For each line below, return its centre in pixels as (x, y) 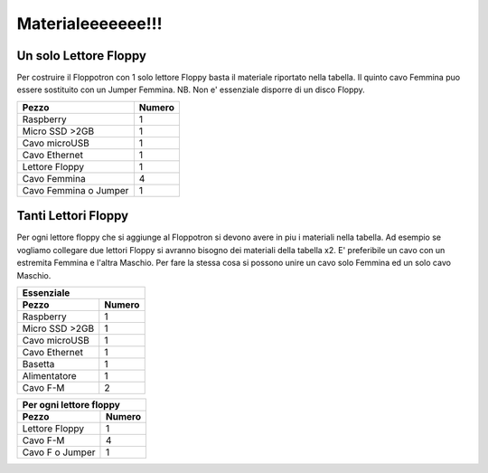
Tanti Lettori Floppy (73, 216)
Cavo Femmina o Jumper (75, 190)
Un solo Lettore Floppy (81, 56)
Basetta (38, 364)
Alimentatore (49, 375)
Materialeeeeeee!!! (89, 24)
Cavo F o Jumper (59, 452)
